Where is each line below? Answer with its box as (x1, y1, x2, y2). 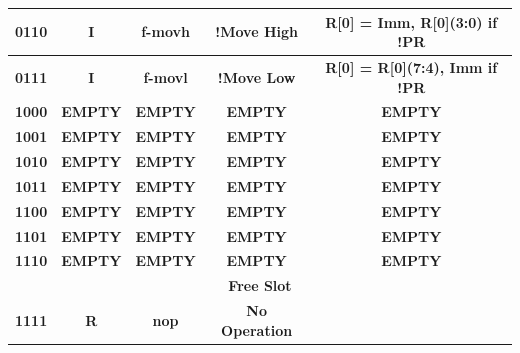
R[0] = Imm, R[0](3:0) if (325, 11, 498, 32)
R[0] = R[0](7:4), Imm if (325, 56, 498, 77)
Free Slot (228, 275, 292, 296)
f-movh (141, 21, 190, 42)
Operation (221, 319, 293, 340)
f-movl (143, 66, 188, 87)
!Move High (215, 21, 298, 42)
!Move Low (217, 66, 296, 87)
